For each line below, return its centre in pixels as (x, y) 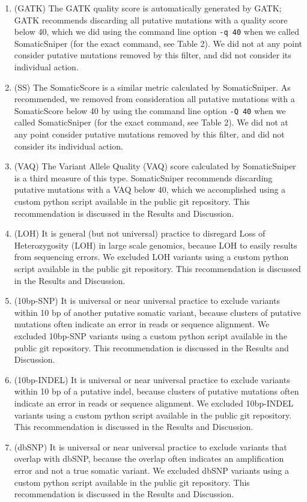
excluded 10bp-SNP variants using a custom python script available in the (150, 335)
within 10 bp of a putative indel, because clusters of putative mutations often (157, 391)
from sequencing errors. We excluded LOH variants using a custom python (151, 257)
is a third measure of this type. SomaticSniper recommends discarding (143, 177)
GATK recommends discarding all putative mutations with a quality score (151, 20)
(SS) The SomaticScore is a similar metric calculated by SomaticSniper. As (152, 87)
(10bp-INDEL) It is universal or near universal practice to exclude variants (152, 379)
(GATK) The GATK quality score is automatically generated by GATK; (148, 8)
